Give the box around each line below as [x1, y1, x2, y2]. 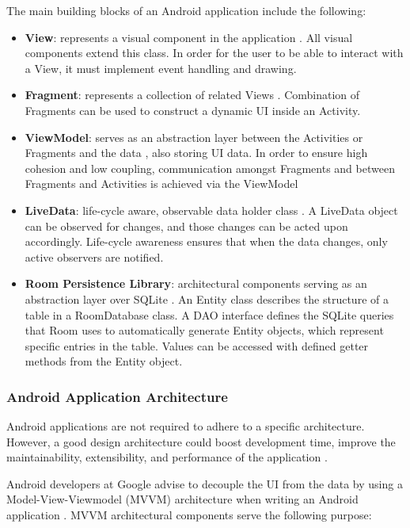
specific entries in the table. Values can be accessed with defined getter [25, 337, 369, 354]
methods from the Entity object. [25, 353, 183, 369]
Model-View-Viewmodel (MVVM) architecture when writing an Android [6, 491, 359, 507]
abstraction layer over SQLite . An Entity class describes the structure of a [25, 290, 389, 307]
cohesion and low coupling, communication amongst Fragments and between [25, 159, 395, 176]
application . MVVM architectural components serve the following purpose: [6, 507, 372, 523]
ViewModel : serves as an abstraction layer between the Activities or [25, 128, 363, 145]
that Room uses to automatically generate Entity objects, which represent [25, 322, 384, 339]
